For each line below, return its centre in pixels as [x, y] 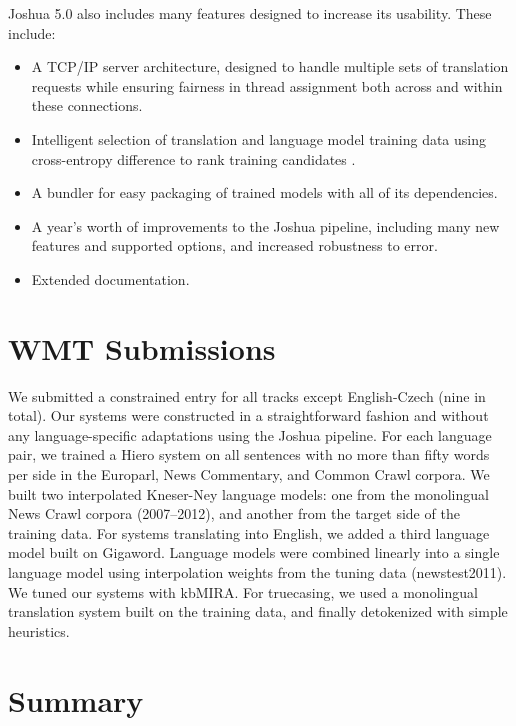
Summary [76, 699]
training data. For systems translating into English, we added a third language [249, 532]
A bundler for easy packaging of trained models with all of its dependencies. [264, 192]
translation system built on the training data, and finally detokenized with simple [258, 611]
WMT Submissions [142, 347]
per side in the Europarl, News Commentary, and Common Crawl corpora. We [249, 474]
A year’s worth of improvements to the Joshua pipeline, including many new [265, 225]
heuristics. [39, 630]
